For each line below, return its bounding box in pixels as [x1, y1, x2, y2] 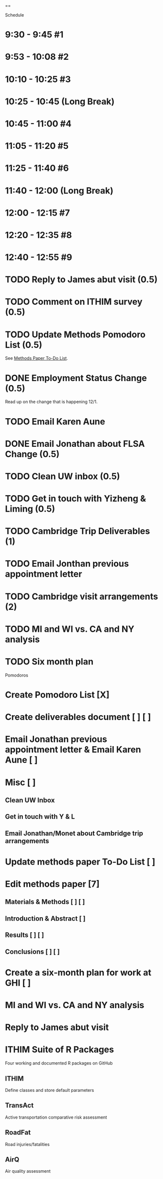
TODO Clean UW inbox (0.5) [5, 471, 120, 482]
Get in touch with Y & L [5, 812, 75, 821]
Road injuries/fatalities [5, 1141, 50, 1147]
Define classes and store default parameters [5, 1087, 94, 1093]
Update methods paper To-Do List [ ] [5, 856, 156, 867]
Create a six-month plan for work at [5, 967, 152, 978]
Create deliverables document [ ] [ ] [5, 712, 151, 723]
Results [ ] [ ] [5, 931, 44, 940]
